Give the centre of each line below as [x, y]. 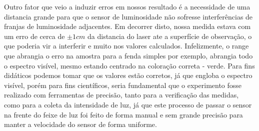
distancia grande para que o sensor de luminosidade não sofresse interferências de [128, 16]
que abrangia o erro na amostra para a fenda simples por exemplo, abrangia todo [128, 55]
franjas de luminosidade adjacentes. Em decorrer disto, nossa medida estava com [127, 26]
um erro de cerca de [34, 36]
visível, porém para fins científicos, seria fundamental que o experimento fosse [123, 85]
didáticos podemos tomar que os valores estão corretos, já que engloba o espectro [128, 75]
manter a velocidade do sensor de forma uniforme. [80, 124]
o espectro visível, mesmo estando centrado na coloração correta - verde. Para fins [129, 65]
